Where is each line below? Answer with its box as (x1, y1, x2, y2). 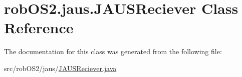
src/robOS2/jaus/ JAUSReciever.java (4, 63, 117, 73)
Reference (4, 17, 74, 38)
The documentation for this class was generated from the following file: (4, 46, 222, 57)
